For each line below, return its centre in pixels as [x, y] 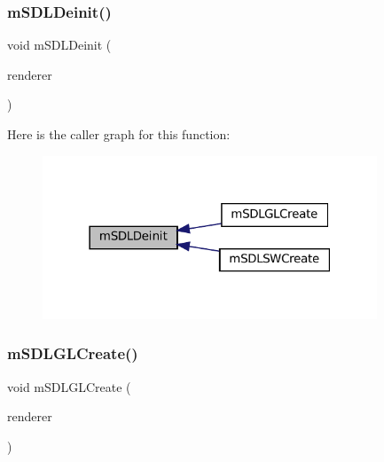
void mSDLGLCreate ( [69, 386]
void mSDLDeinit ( [59, 45]
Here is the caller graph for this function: [119, 134]
